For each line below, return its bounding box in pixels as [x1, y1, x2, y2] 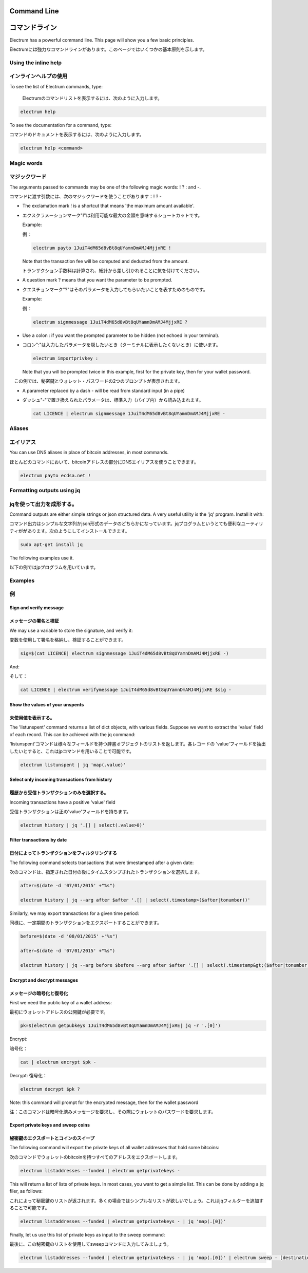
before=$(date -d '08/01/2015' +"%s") [20, 933, 118, 940]
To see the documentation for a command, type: [9, 122, 112, 128]
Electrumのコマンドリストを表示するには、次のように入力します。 [22, 95, 162, 101]
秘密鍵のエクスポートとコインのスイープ [9, 1135, 95, 1141]
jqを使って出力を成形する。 [9, 500, 78, 508]
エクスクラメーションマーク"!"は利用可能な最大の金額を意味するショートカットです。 [22, 212, 203, 218]
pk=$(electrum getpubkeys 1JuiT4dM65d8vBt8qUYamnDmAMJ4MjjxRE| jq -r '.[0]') [20, 1023, 221, 1028]
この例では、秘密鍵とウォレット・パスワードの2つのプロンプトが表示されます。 [13, 378, 183, 384]
